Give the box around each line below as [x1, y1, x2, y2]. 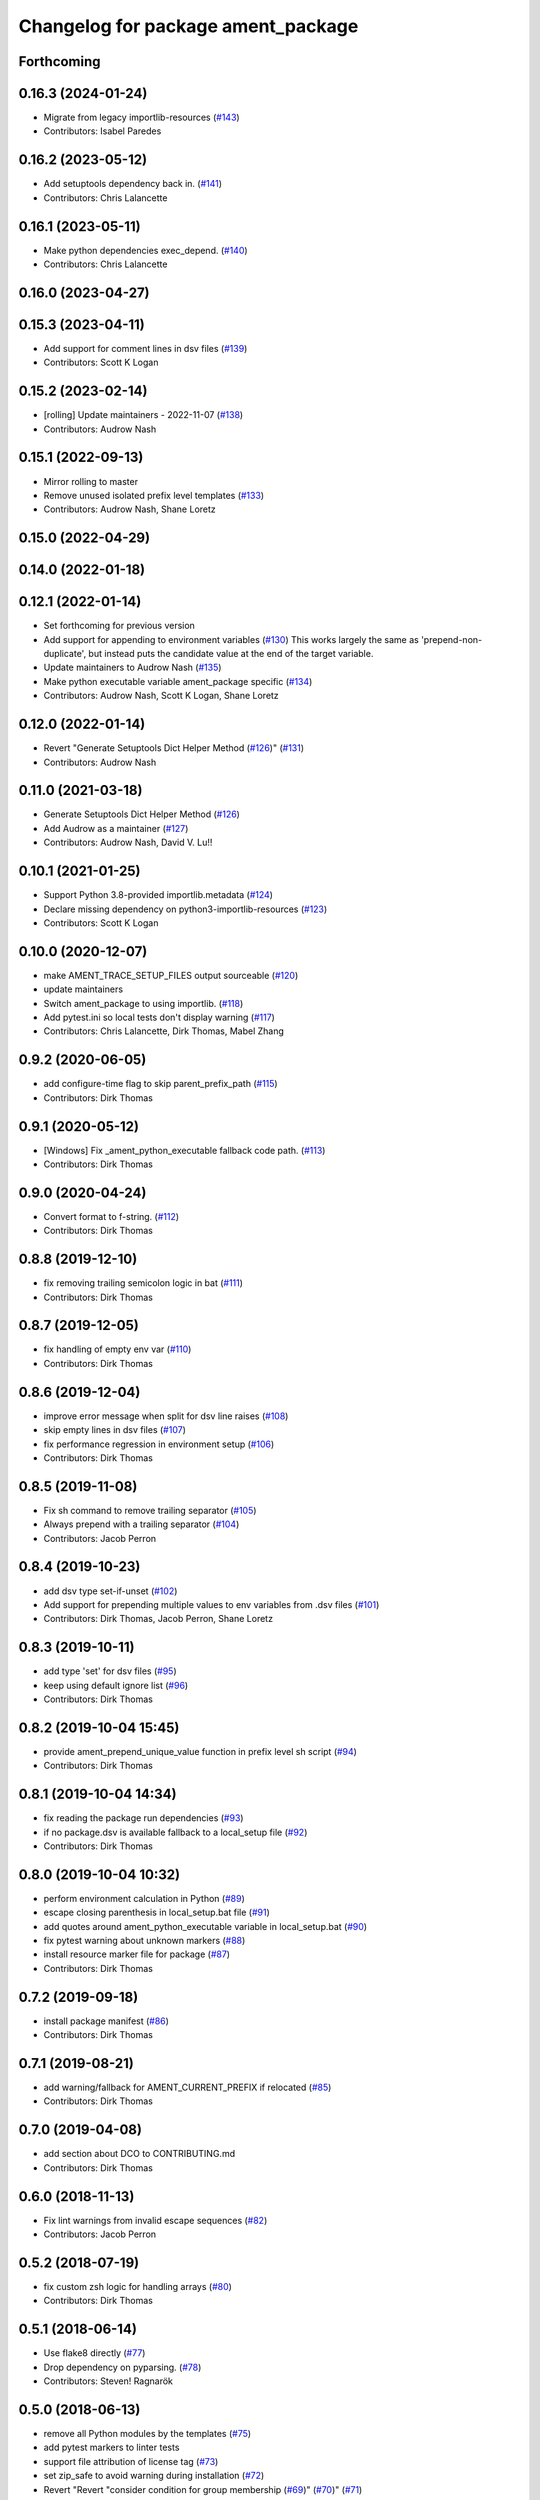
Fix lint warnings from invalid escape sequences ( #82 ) [43, 2214, 268, 2226]
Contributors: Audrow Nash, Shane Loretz [43, 503, 217, 515]
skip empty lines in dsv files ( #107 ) [43, 1424, 187, 1436]
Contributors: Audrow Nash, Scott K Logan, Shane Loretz [43, 690, 279, 702]
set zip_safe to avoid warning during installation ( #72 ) [43, 2470, 265, 2482]
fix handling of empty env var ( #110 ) [43, 1343, 192, 1355]
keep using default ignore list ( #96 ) [43, 1679, 189, 1691]
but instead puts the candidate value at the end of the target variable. [88, 648, 374, 660]
